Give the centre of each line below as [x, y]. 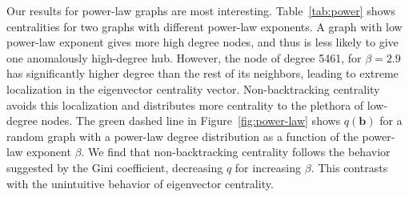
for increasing [268, 167]
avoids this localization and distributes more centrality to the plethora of [185, 105]
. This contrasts [349, 167]
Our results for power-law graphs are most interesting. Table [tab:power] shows [201, 10]
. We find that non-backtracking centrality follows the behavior [236, 152]
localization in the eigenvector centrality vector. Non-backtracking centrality [193, 88]
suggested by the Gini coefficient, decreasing [115, 167]
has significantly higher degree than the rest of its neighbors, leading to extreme [202, 73]
